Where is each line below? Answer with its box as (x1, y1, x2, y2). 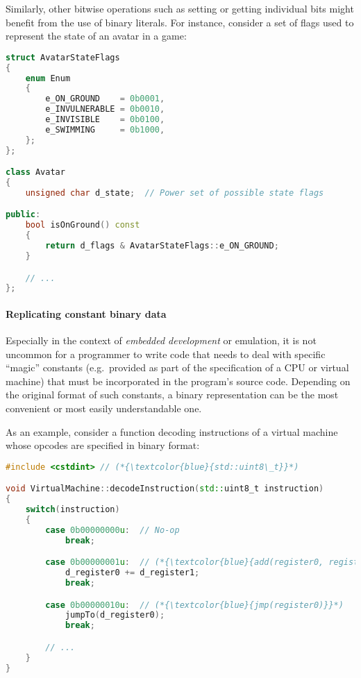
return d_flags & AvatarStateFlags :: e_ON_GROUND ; (45, 241, 279, 251)
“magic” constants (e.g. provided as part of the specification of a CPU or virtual (6, 360, 349, 375)
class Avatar (6, 167, 65, 178)
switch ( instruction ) (25, 505, 120, 515)
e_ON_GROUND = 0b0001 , (45, 94, 165, 104)
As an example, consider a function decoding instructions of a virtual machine (6, 424, 338, 439)
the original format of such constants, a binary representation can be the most (6, 387, 339, 402)
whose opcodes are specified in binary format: (6, 438, 200, 452)
